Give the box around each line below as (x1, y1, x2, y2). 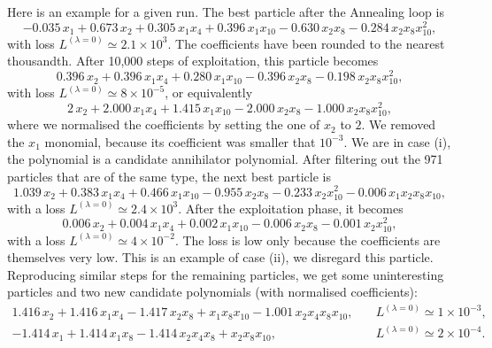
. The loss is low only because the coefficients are (174, 230, 441, 249)
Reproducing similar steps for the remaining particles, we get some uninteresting (7, 265, 444, 283)
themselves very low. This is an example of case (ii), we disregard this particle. (7, 248, 434, 267)
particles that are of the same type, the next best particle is (7, 166, 331, 185)
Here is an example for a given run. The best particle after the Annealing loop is (7, 3, 444, 20)
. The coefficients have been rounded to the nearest (167, 34, 445, 52)
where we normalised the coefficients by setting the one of (7, 115, 320, 134)
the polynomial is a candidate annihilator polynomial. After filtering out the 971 (7, 150, 443, 168)
